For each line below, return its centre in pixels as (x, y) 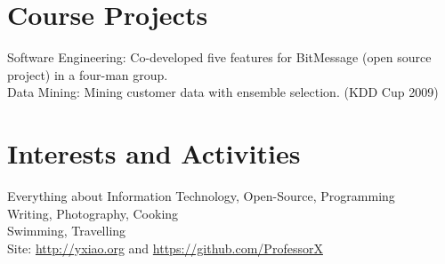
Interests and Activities (154, 153)
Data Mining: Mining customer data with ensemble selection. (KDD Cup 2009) (223, 92)
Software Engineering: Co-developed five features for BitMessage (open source (219, 57)
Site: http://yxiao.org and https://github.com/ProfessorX (165, 248)
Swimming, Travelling (67, 231)
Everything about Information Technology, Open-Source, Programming (201, 196)
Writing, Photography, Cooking (93, 213)
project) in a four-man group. (88, 74)
